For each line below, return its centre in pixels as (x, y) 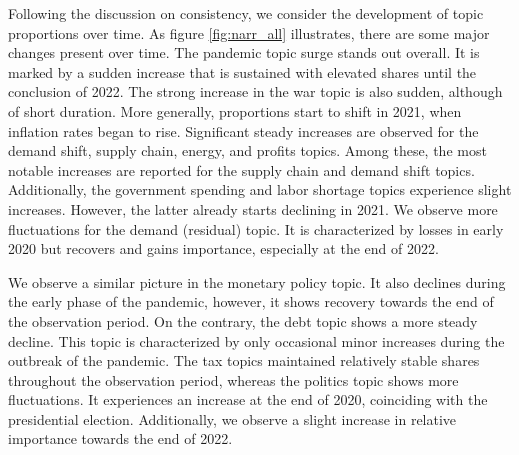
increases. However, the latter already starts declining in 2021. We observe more (253, 208)
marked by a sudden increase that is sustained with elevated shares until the (242, 71)
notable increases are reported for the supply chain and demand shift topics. (241, 169)
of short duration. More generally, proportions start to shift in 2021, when (235, 110)
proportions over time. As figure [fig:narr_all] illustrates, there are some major (249, 32)
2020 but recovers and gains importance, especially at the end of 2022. (223, 248)
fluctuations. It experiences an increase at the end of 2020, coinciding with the (248, 399)
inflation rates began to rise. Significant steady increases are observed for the (243, 130)
